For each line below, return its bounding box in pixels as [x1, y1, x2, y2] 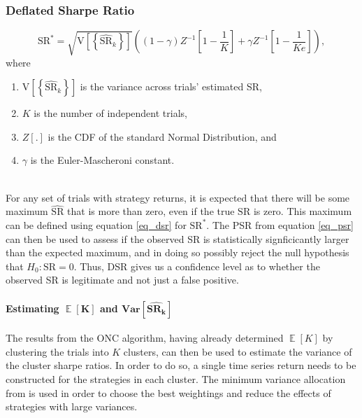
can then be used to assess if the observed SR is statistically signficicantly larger [6, 231, 349, 246]
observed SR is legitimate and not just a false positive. [6, 272, 239, 287]
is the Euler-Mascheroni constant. [30, 153, 175, 167]
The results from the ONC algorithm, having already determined [6, 330, 284, 345]
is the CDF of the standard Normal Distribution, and [48, 129, 277, 144]
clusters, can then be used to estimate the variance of [123, 344, 352, 358]
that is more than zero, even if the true [67, 204, 235, 218]
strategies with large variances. [6, 399, 138, 414]
